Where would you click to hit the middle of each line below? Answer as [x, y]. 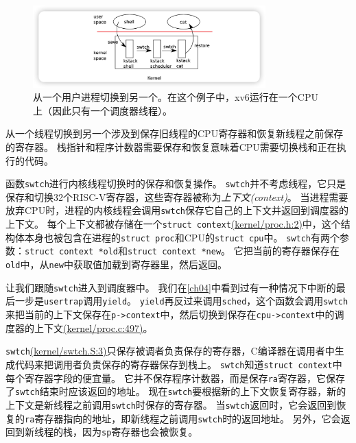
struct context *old [72, 252]
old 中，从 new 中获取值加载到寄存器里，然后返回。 [116, 264]
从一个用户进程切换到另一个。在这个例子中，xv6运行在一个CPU [176, 97]
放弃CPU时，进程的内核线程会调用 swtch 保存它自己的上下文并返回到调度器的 [177, 210]
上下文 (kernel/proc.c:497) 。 [93, 327]
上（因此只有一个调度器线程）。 [103, 110]
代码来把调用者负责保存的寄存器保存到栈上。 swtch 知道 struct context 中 [178, 364]
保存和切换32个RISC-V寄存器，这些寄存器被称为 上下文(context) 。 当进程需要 [177, 196]
